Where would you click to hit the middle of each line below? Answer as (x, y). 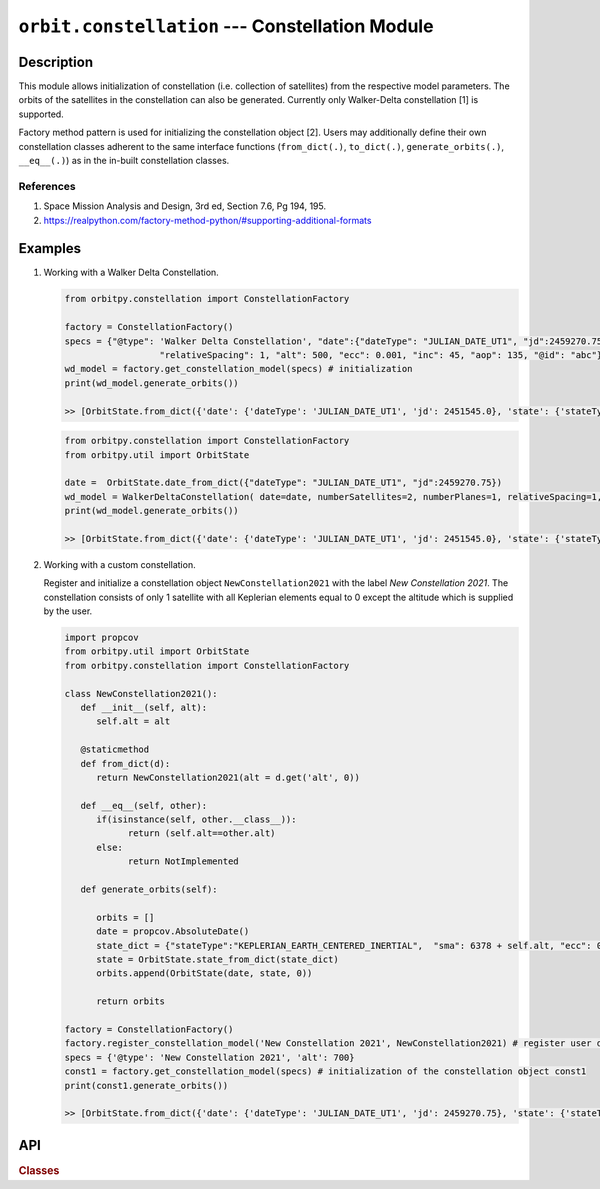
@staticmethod (115, 749)
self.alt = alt (133, 721)
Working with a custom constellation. (119, 564)
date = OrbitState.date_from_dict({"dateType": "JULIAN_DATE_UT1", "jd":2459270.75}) (283, 483)
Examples (50, 248)
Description (56, 61)
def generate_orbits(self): (149, 889)
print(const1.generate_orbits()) (146, 1085)
